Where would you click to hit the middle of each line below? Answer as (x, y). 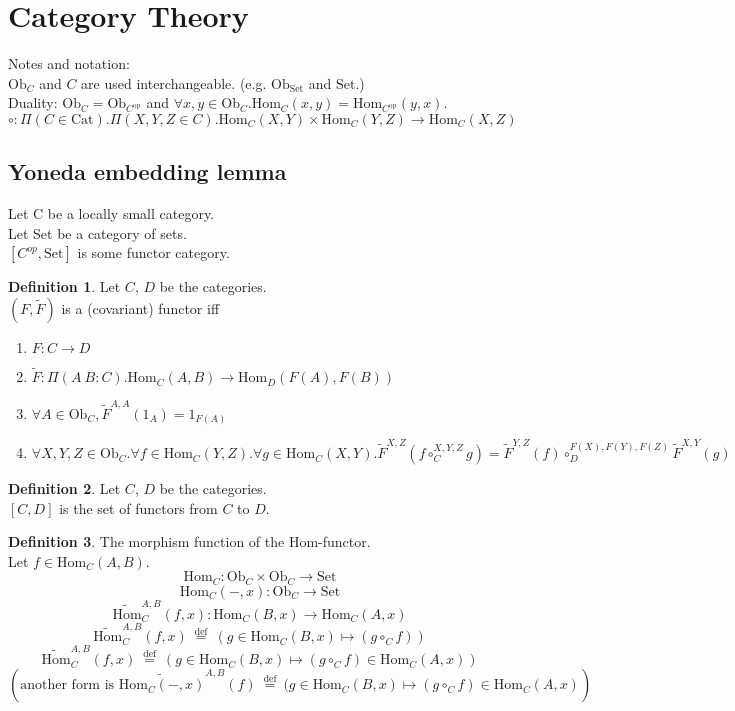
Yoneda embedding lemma (147, 171)
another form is (67, 685)
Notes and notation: (69, 63)
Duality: (33, 102)
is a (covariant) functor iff (140, 307)
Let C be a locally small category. (111, 213)
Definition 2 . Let (64, 488)
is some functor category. (153, 252)
